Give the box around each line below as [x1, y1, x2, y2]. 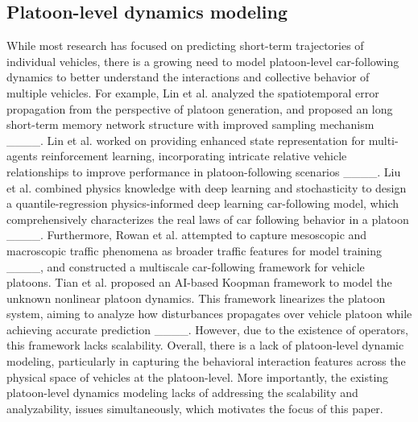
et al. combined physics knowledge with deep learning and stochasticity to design [6, 179, 407, 196]
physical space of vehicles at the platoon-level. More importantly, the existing [6, 368, 389, 385]
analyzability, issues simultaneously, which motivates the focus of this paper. [6, 399, 383, 416]
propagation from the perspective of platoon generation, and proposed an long [6, 100, 393, 117]
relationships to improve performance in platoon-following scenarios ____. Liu [6, 163, 401, 180]
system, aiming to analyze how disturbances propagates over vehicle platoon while [6, 305, 412, 322]
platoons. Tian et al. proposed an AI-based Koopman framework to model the [6, 274, 392, 291]
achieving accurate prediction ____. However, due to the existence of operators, [6, 321, 408, 337]
